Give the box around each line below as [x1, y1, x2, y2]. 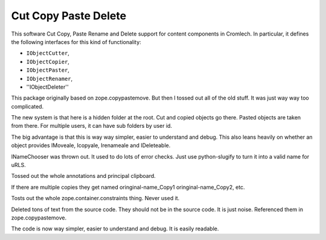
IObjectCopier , [26, 58, 69, 65]
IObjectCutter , [26, 49, 69, 57]
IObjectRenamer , [26, 75, 73, 82]
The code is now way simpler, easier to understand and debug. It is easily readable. [11, 225, 219, 232]
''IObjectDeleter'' [26, 83, 69, 90]
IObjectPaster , [26, 66, 69, 74]
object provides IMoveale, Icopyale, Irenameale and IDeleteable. [11, 142, 171, 149]
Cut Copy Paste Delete [11, 9, 127, 22]
